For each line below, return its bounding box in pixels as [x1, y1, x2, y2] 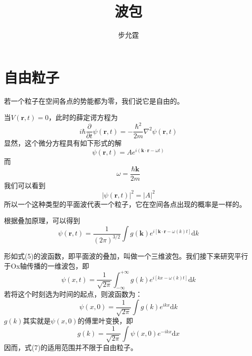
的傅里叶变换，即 [78, 316, 133, 326]
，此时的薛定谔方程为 [48, 112, 118, 122]
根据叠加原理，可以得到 [4, 215, 80, 226]
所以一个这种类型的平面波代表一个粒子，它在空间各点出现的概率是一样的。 [4, 198, 246, 209]
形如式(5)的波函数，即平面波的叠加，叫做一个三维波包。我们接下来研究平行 [4, 250, 248, 261]
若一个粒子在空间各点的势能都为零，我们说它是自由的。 [4, 95, 184, 106]
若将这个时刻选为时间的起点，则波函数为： [4, 289, 142, 299]
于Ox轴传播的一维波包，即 [4, 260, 89, 271]
